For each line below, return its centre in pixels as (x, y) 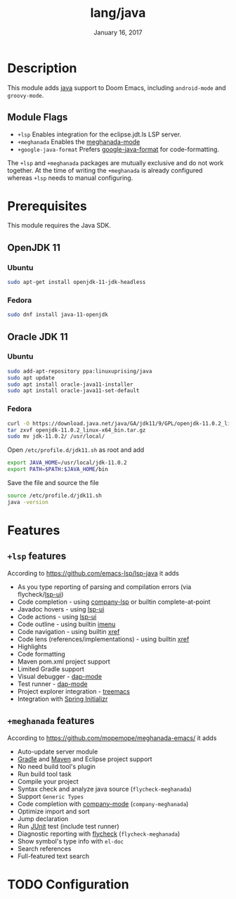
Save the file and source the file (53, 483)
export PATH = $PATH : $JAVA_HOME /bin (58, 470)
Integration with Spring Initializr (63, 699)
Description (42, 68)
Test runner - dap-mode (52, 684)
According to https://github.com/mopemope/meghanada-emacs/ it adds (112, 738)
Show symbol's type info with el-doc (71, 841)
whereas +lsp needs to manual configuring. (70, 178)
